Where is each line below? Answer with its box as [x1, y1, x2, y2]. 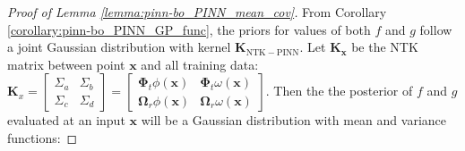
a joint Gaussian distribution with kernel [7, 38, 231, 56]
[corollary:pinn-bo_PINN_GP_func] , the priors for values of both [7, 20, 371, 38]
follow [419, 20, 452, 38]
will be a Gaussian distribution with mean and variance [141, 111, 447, 130]
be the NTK [351, 38, 418, 56]
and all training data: [141, 55, 259, 73]
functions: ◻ [7, 128, 78, 147]
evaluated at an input [7, 111, 125, 130]
